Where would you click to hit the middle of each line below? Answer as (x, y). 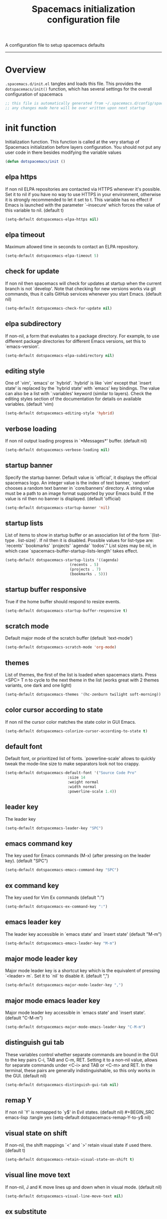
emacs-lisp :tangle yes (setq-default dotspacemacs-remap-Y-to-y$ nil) (78, 1117)
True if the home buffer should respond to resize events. (63, 601)
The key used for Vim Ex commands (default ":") (55, 897)
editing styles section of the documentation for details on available (73, 399)
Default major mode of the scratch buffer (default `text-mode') (69, 638)
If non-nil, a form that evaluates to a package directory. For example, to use (82, 336)
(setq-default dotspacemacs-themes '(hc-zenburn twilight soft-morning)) (83, 694)
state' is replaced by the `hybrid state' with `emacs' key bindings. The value (83, 388)
